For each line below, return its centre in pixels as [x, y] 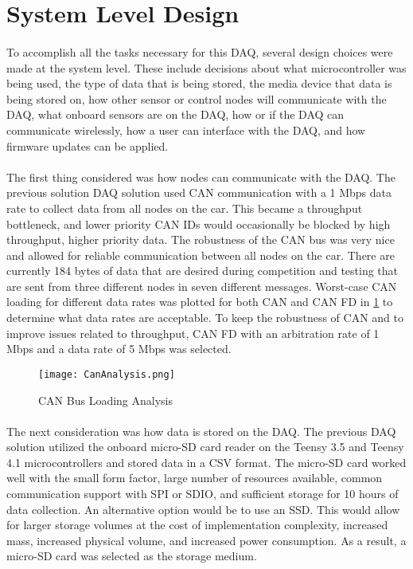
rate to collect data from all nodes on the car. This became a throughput [185, 208]
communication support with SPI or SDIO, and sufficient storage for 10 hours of [203, 494]
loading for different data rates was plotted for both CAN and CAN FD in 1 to [200, 302]
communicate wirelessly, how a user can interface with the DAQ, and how [186, 129]
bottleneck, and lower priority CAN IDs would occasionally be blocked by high [199, 224]
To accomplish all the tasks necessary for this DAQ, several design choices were [200, 51]
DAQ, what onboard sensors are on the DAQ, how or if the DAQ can [175, 114]
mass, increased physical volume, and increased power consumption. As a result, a [206, 540]
